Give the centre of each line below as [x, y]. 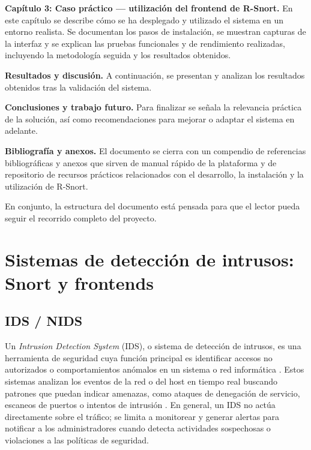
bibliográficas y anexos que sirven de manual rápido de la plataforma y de [141, 162]
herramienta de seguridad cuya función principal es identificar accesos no [139, 357]
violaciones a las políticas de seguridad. [77, 440]
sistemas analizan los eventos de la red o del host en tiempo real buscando [141, 381]
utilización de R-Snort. [47, 186]
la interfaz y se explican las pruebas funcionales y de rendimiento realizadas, [145, 43]
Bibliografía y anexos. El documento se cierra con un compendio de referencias [155, 150]
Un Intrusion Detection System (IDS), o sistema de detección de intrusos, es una [153, 346]
